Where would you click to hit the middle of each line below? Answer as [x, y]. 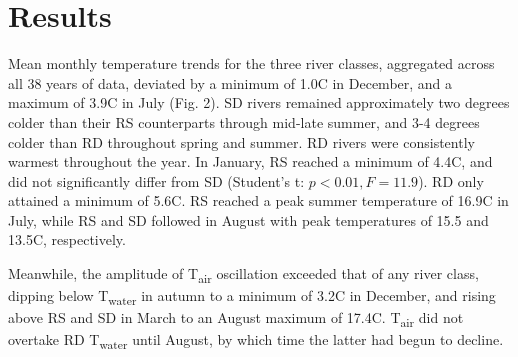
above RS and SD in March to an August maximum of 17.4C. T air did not [236, 319]
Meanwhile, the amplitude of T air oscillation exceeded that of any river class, [243, 274]
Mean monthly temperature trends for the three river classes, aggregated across [251, 63]
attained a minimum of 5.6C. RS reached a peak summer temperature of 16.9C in [258, 200]
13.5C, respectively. [67, 239]
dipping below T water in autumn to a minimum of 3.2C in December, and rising [252, 296]
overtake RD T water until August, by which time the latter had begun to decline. [256, 341]
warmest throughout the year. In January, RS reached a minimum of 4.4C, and [250, 161]
